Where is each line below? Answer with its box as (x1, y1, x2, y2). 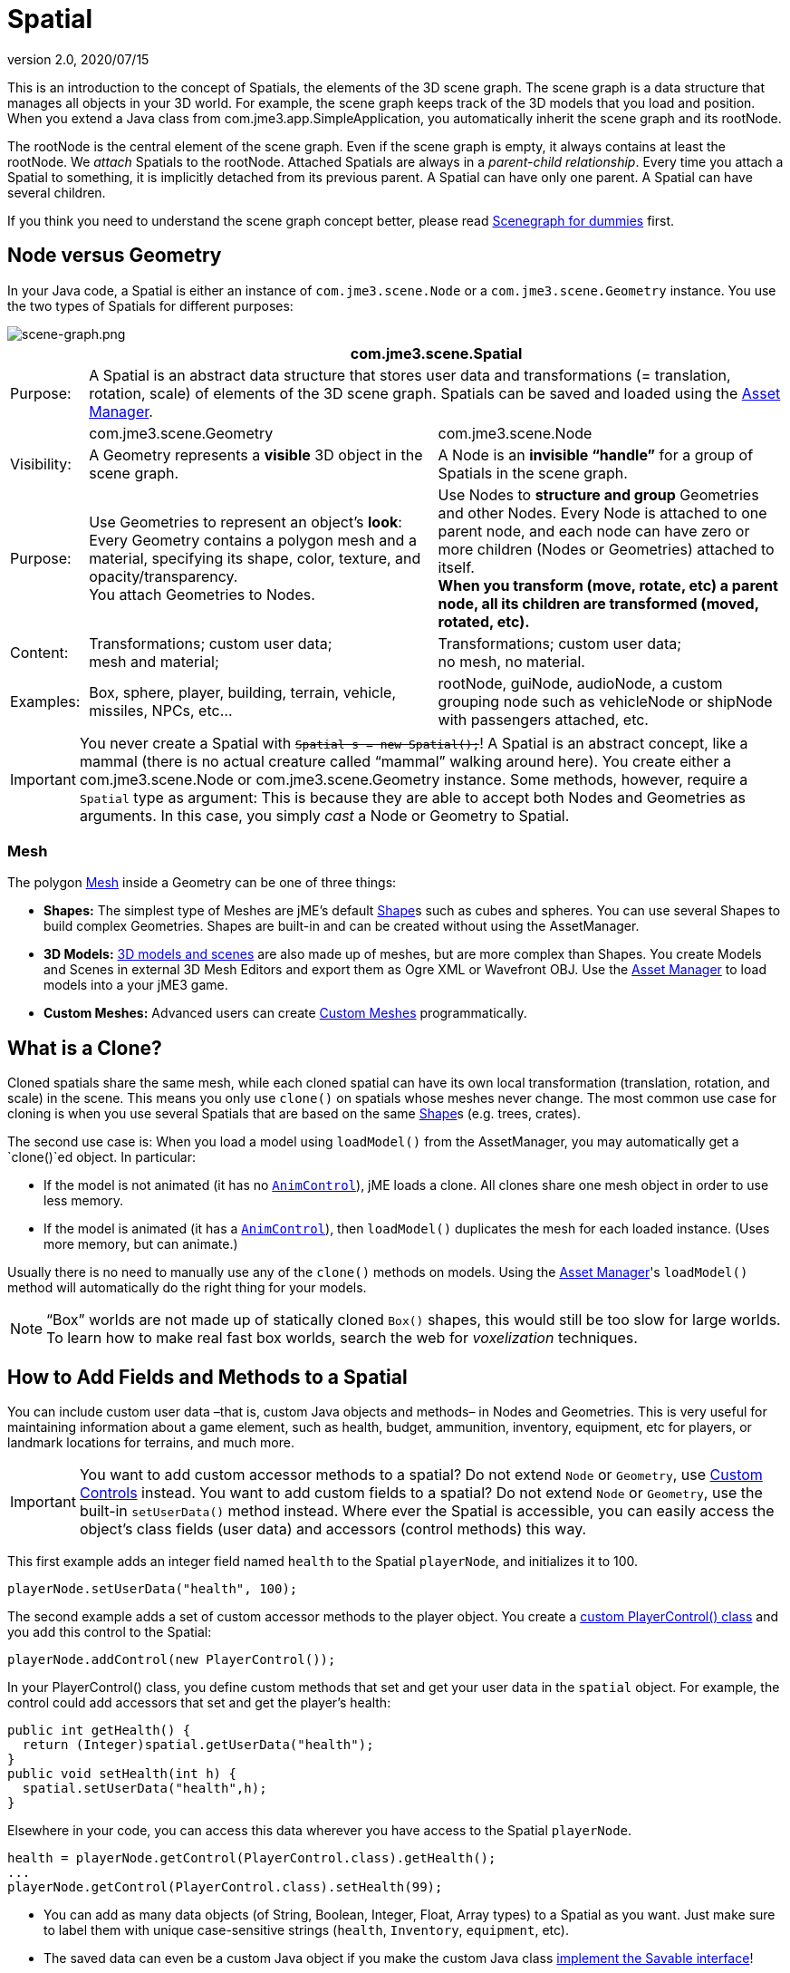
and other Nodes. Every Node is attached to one (438, 503, 767, 522)
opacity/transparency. (89, 566, 238, 585)
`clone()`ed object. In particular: (7, 1149, 197, 1165)
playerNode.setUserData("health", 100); (7, 1581, 298, 1597)
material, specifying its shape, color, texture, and (89, 548, 421, 567)
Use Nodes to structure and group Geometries (438, 485, 759, 504)
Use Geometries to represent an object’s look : (89, 512, 402, 531)
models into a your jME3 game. (43, 977, 228, 993)
